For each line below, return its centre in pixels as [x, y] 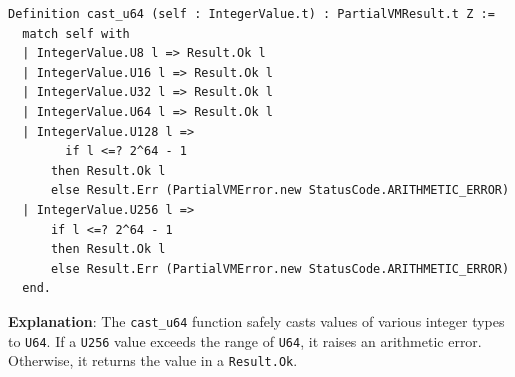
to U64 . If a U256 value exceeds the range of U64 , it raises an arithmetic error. [245, 340]
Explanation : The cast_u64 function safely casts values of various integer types [256, 320]
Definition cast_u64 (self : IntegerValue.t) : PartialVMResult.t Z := [251, 14]
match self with [76, 33]
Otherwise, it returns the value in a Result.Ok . [153, 360]
